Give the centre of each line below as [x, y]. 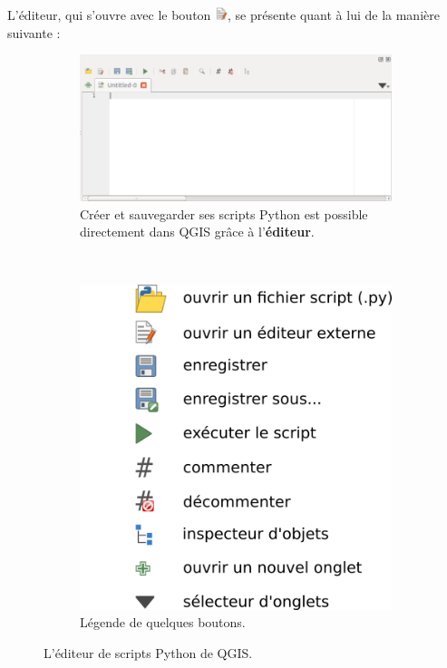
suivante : [34, 32]
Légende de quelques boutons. [163, 622]
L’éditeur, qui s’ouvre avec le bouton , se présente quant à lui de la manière [223, 15]
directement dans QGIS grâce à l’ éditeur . [197, 232]
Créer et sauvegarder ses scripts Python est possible [224, 213]
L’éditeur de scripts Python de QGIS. [148, 652]
